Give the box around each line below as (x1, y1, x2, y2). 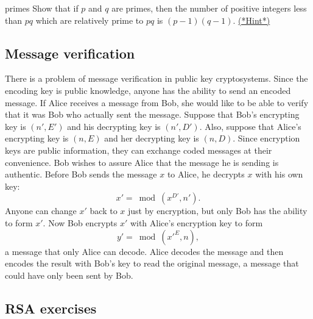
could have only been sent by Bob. (5, 268, 133, 281)
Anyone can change (5, 204, 77, 217)
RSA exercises (5, 298, 97, 317)
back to (90, 204, 118, 217)
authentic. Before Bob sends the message (5, 168, 157, 181)
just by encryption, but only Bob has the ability (127, 204, 308, 217)
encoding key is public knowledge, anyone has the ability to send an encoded (5, 84, 291, 96)
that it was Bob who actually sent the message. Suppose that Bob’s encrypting (5, 108, 300, 121)
